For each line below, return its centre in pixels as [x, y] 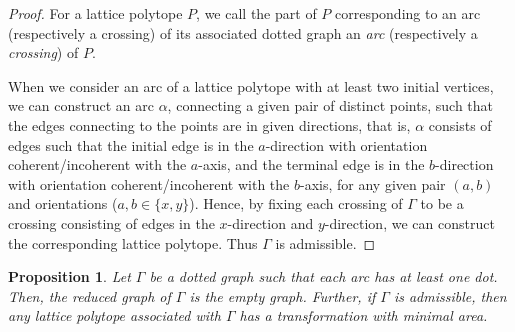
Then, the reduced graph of [89, 295]
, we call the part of [256, 13]
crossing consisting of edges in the [111, 222]
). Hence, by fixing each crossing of [296, 203]
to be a [442, 203]
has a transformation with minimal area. [363, 315]
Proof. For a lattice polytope [95, 13]
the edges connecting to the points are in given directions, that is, [209, 124]
